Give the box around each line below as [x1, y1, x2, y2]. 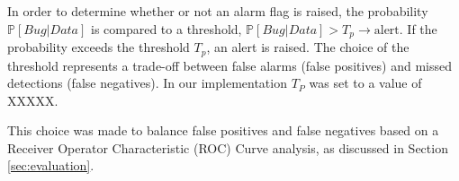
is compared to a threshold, [90, 19, 242, 38]
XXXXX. [7, 90, 58, 109]
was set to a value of [309, 73, 422, 92]
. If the [399, 19, 437, 38]
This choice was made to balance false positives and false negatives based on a [7, 121, 439, 140]
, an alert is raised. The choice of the [206, 38, 409, 56]
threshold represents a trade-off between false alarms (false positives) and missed [7, 56, 453, 74]
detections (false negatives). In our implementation [7, 73, 287, 92]
